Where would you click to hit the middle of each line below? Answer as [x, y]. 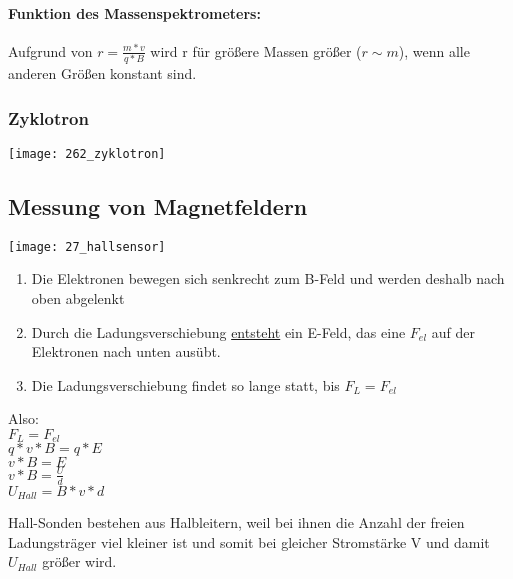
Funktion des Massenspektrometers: [134, 12]
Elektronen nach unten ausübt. [126, 351]
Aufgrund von [50, 50]
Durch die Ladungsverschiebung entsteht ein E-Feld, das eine [218, 331]
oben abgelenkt [78, 298]
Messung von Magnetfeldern [158, 205]
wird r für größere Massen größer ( [256, 50]
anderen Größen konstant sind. [102, 73]
